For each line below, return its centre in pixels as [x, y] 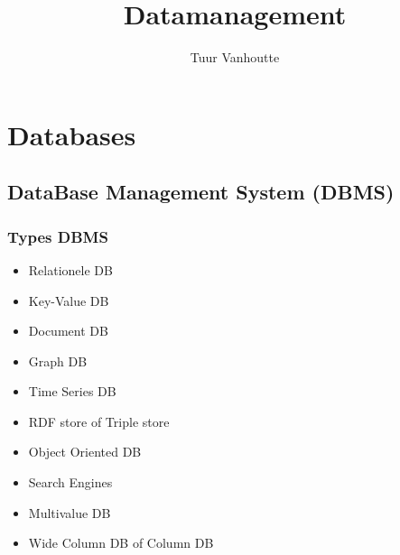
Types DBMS [58, 236]
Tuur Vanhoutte [235, 57]
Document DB [68, 331]
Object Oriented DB [85, 452]
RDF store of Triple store [99, 421]
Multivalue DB [70, 512]
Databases [72, 134]
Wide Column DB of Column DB [121, 543]
